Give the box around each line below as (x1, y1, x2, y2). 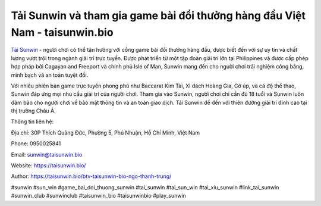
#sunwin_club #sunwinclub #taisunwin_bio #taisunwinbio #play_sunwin (11, 192, 187, 199)
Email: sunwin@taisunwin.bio (11, 151, 83, 158)
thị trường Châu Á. (11, 107, 56, 114)
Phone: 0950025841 (11, 140, 61, 147)
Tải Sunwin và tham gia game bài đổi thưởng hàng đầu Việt (11, 9, 306, 22)
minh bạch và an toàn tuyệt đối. (11, 71, 89, 79)
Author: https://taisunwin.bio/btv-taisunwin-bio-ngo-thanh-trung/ (11, 173, 172, 180)
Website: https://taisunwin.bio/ (11, 162, 86, 169)
